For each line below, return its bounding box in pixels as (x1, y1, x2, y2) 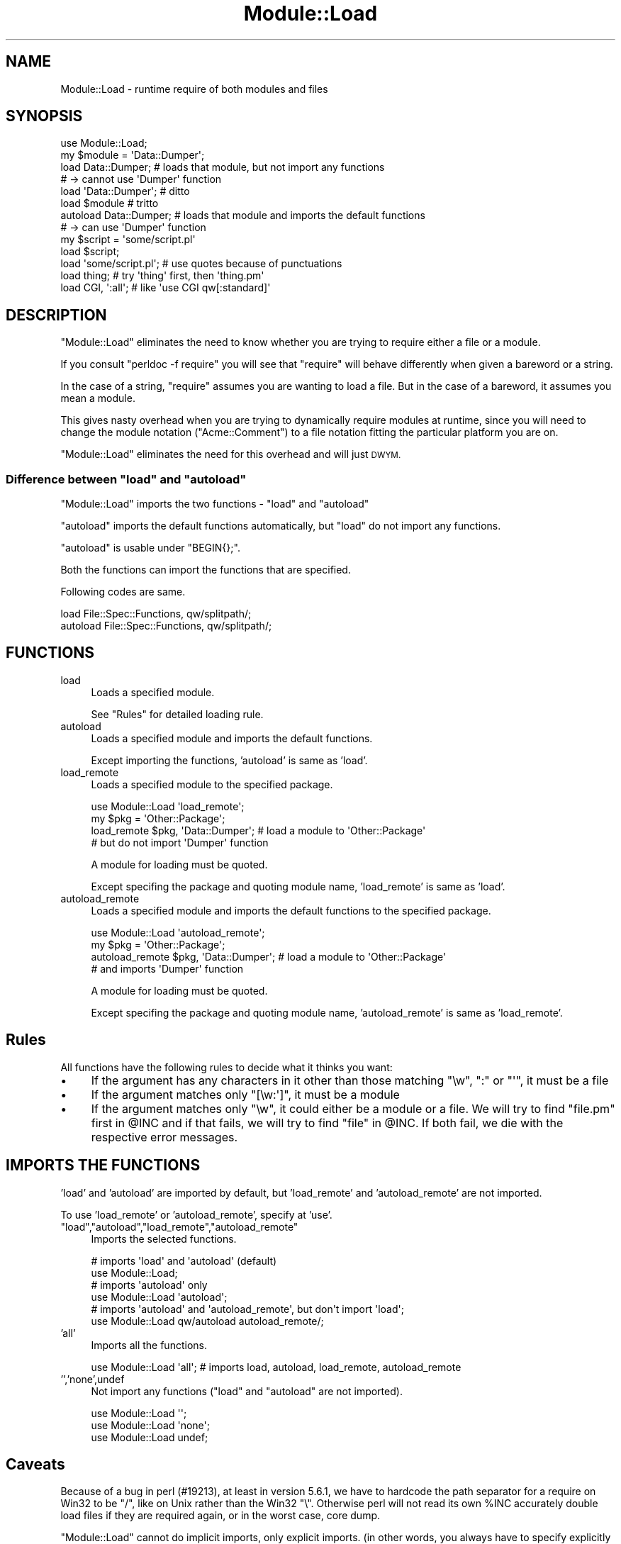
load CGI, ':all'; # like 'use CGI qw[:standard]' (60, 281, 271, 294)
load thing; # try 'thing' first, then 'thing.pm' (60, 269, 264, 282)
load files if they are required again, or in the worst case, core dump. (60, 1509, 380, 1522)
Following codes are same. (60, 586, 186, 598)
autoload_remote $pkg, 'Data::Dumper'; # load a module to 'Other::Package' (91, 950, 447, 963)
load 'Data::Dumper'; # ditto (60, 185, 190, 198)
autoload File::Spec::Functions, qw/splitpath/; (60, 620, 272, 632)
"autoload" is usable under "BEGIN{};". (60, 542, 240, 554)
